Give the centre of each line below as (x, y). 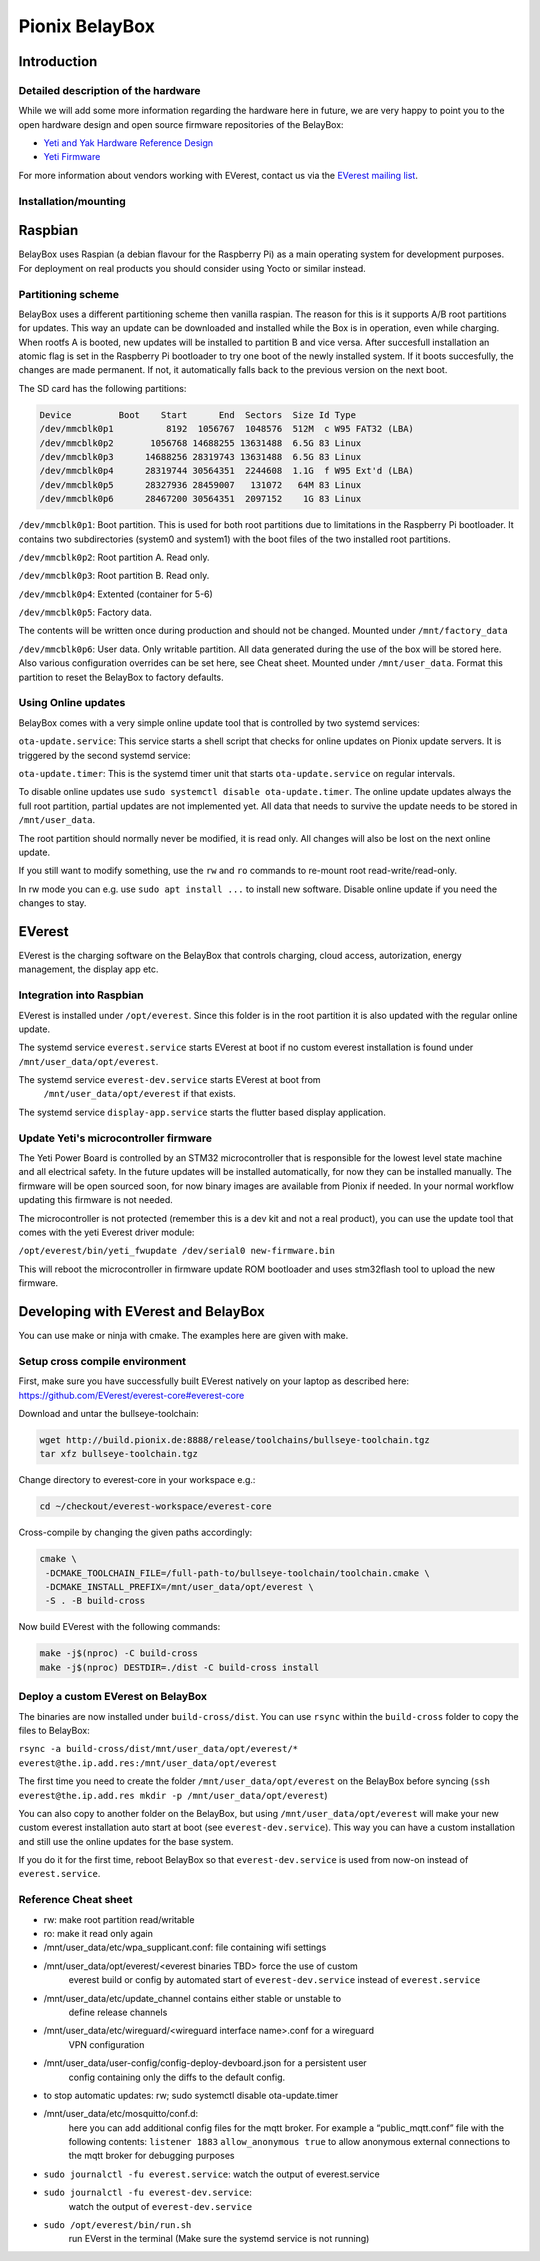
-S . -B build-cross (95, 1601)
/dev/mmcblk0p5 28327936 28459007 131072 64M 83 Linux (200, 484)
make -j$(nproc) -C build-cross (119, 1653)
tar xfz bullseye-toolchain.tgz (119, 1454)
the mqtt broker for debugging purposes (151, 2156)
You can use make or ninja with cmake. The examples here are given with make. (183, 1336)
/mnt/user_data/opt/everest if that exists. (139, 1094)
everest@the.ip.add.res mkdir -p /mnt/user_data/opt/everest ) (173, 1795)
